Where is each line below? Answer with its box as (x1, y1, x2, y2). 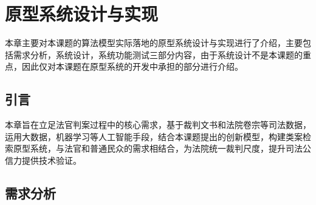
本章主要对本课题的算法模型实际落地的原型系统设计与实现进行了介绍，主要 (5, 36, 303, 49)
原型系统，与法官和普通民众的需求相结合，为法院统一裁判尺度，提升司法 (13, 142, 303, 155)
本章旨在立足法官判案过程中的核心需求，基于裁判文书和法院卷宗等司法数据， (5, 118, 311, 131)
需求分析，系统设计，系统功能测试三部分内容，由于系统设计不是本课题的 (13, 48, 303, 61)
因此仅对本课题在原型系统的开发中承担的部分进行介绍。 (21, 60, 243, 73)
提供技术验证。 (21, 153, 81, 166)
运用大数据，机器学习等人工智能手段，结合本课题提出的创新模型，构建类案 (5, 130, 303, 143)
